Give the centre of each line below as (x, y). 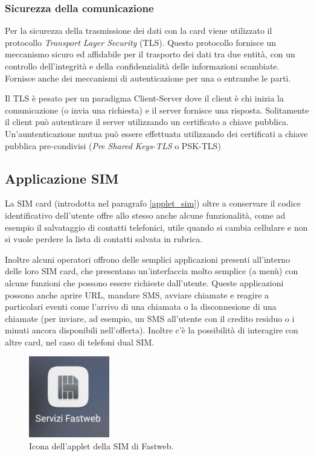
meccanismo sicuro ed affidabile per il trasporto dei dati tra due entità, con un (150, 54)
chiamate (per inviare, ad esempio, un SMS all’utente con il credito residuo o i (150, 318)
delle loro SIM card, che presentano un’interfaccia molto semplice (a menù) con (152, 271)
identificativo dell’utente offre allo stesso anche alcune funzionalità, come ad (145, 215)
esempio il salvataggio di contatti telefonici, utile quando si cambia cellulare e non (156, 227)
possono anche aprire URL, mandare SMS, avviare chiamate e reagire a (137, 294)
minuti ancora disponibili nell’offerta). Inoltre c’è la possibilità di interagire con (152, 330)
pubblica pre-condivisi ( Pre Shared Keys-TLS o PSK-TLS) (113, 145)
